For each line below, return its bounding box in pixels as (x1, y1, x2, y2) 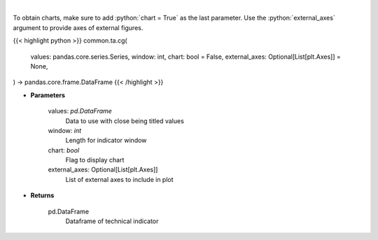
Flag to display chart (65, 156, 125, 164)
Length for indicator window (65, 136, 147, 145)
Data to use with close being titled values (65, 116, 185, 125)
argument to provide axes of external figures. (13, 23, 143, 31)
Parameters (30, 91, 66, 99)
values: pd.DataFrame (48, 107, 112, 115)
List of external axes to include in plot (65, 175, 174, 183)
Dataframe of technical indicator (65, 217, 159, 225)
